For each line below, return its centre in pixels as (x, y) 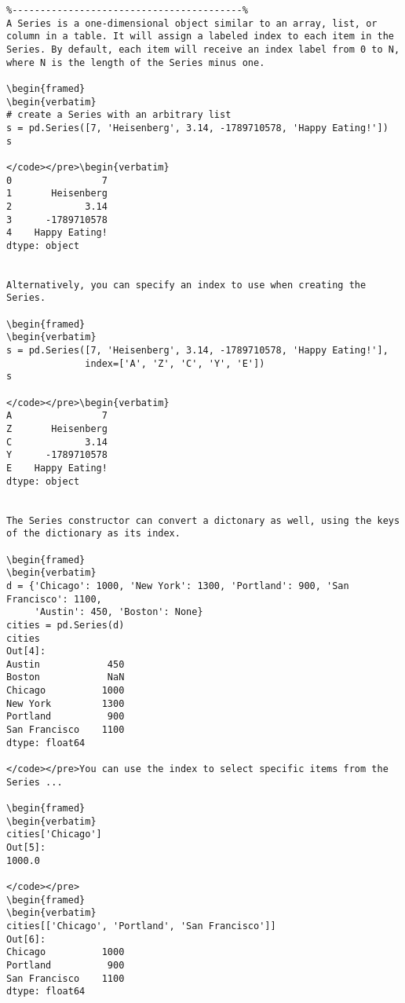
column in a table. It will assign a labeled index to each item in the (200, 37)
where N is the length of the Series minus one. (136, 62)
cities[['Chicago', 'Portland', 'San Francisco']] (141, 926)
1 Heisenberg (57, 194)
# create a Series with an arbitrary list (119, 115)
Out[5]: (26, 847)
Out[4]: (26, 652)
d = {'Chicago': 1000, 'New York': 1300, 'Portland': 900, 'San (178, 586)
